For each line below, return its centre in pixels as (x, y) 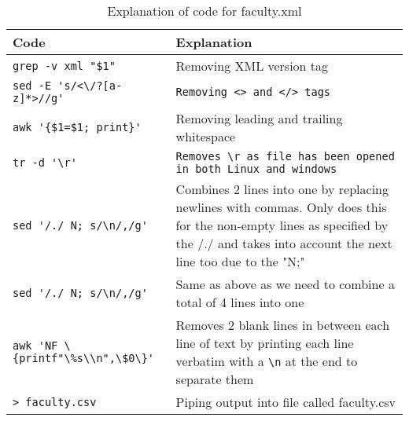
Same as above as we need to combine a (285, 284)
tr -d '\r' (45, 163)
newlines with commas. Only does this (281, 207)
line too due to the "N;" (240, 261)
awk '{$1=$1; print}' (77, 127)
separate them (215, 379)
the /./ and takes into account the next (284, 243)
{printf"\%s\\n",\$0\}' (84, 358)
